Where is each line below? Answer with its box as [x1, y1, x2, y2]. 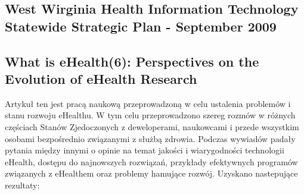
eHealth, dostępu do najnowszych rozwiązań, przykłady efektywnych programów [5, 155, 298, 168]
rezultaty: [5, 178, 40, 191]
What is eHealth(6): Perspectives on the [5, 52, 259, 70]
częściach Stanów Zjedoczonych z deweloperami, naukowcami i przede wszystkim [5, 120, 299, 133]
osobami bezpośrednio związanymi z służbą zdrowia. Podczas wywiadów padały [5, 132, 296, 144]
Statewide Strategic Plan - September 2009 [5, 17, 277, 35]
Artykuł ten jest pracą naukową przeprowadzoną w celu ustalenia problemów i [5, 97, 291, 109]
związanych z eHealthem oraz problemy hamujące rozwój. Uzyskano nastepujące [5, 167, 298, 180]
